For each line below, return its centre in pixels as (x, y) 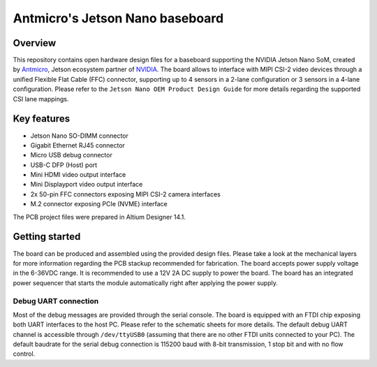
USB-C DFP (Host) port (64, 165)
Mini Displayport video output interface (87, 185)
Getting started (47, 237)
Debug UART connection (56, 301)
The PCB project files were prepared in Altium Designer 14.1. (99, 217)
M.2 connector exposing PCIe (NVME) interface (99, 204)
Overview (35, 43)
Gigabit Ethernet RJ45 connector (78, 145)
